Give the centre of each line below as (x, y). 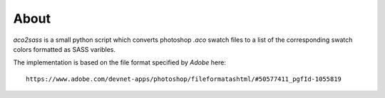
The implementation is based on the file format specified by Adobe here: (120, 62)
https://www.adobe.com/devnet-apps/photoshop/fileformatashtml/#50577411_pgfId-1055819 (184, 79)
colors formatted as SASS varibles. (64, 49)
